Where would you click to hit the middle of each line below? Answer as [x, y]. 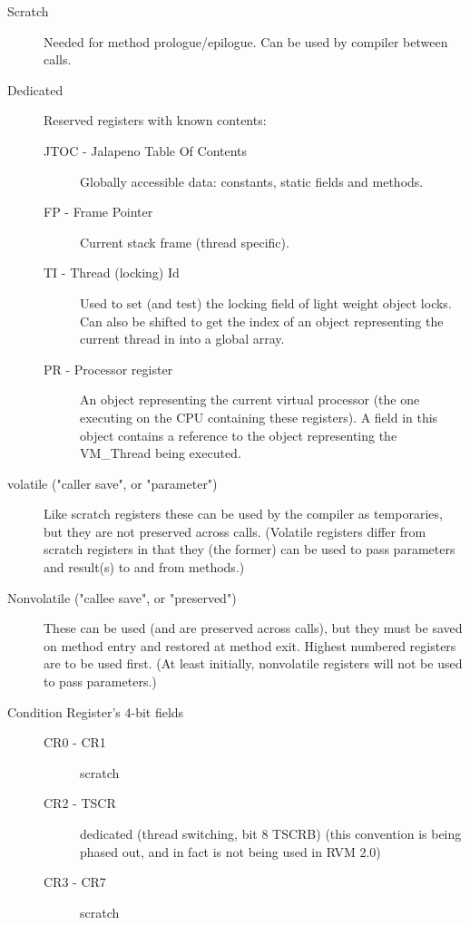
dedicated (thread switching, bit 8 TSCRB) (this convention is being [271, 833]
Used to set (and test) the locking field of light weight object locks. [266, 302]
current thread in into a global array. [182, 339]
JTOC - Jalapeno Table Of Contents [146, 150]
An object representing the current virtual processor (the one [250, 399]
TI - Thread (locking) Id [112, 273]
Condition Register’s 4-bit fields [96, 711]
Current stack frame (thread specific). [185, 242]
